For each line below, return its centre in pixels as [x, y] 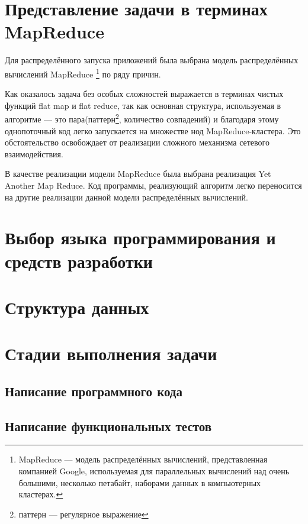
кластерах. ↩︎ [41, 494]
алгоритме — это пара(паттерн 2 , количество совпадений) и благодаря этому [142, 118]
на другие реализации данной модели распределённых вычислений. [126, 197]
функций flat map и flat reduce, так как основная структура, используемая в [143, 105]
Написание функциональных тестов [108, 426]
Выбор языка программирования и [140, 237]
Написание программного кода [94, 391]
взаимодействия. [34, 153]
